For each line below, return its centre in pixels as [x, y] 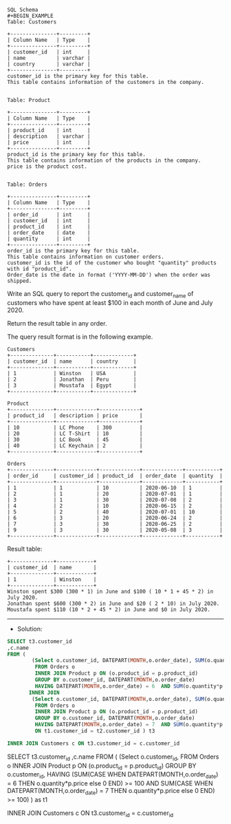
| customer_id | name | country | [72, 361]
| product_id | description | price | [75, 415]
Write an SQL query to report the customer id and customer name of [100, 295]
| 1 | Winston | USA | [72, 373]
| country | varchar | [49, 64]
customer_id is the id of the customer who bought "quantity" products [112, 263]
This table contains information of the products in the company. [104, 160]
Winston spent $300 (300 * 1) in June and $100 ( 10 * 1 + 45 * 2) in [110, 591]
